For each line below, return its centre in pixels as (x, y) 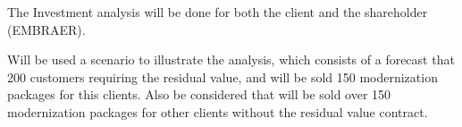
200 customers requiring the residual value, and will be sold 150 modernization (223, 76)
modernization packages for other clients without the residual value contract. (218, 111)
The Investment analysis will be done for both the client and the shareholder (218, 12)
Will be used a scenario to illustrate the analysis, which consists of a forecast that (231, 59)
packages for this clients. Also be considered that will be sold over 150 (199, 94)
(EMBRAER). (46, 29)
